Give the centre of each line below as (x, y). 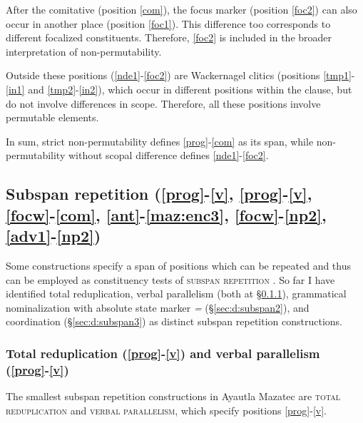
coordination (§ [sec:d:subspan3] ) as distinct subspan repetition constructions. (174, 321)
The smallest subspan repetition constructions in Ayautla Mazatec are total (173, 396)
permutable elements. (52, 117)
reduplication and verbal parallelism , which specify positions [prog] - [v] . (166, 410)
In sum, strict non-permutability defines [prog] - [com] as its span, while (160, 141)
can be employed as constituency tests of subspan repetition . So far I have (170, 279)
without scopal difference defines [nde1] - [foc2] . (168, 155)
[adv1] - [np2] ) (53, 236)
